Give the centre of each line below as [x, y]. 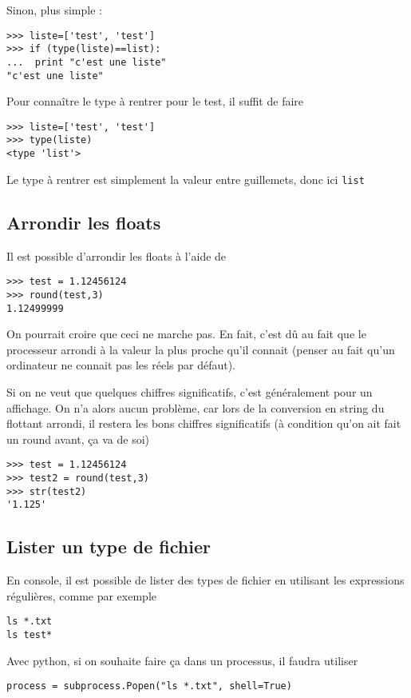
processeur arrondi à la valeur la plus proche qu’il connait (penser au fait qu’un [201, 349]
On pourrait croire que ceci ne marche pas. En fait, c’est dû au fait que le [186, 334]
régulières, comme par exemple [81, 595]
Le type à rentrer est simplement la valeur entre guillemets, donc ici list [186, 179]
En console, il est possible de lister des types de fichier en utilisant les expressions [205, 580]
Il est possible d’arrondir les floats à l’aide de [117, 255]
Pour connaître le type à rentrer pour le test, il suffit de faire [155, 101]
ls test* [30, 635]
